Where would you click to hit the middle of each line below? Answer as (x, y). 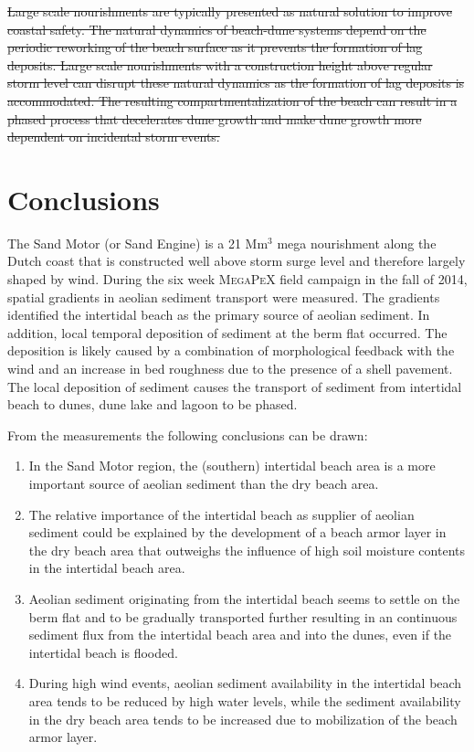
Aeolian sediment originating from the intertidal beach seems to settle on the (244, 598)
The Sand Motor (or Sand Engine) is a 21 (124, 243)
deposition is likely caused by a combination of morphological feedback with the (231, 350)
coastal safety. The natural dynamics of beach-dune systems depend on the (217, 29)
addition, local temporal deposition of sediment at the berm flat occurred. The (227, 332)
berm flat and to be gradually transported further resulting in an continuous (243, 616)
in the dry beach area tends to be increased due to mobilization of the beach (243, 719)
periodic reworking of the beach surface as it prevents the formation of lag (215, 47)
